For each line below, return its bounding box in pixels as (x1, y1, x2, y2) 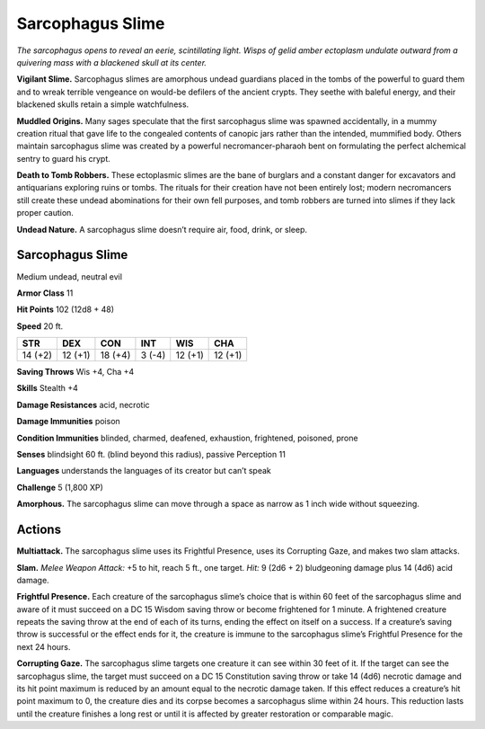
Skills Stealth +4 (16, 383, 78, 394)
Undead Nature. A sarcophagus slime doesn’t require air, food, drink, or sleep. (16, 224, 308, 235)
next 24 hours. (16, 641, 71, 652)
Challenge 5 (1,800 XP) (16, 482, 103, 493)
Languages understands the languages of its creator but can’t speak (16, 466, 271, 476)
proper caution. (16, 208, 74, 218)
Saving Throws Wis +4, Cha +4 (16, 367, 135, 378)
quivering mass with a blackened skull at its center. (16, 57, 207, 67)
